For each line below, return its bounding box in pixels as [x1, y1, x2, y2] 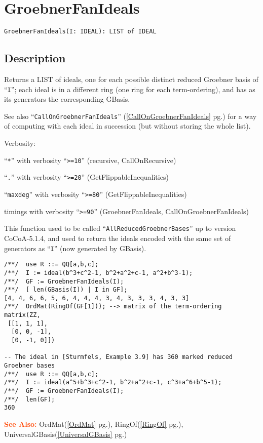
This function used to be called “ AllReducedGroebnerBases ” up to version [4, 223, 236, 233]
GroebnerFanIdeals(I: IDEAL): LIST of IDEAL [4, 28, 157, 35]
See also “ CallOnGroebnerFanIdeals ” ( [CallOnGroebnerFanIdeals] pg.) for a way [4, 110, 257, 121]
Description [4, 50, 66, 66]
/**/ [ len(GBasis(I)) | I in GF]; [4, 286, 128, 294]
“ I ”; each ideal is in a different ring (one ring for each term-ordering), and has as [4, 84, 255, 94]
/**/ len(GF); [4, 395, 55, 403]
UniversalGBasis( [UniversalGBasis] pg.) [4, 428, 127, 439]
